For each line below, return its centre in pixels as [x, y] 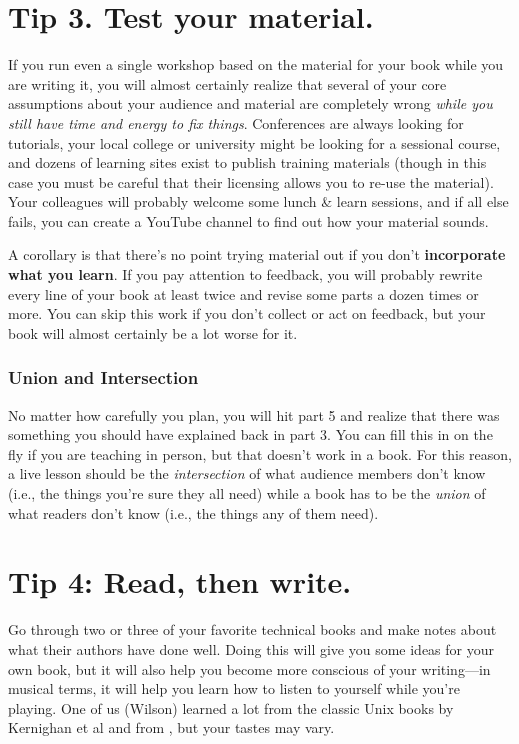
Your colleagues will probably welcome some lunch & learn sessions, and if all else [258, 201]
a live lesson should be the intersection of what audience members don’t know [247, 473]
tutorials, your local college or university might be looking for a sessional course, [254, 142]
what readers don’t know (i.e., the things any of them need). [193, 512]
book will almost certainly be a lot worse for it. [153, 332]
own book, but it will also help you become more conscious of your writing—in [249, 668]
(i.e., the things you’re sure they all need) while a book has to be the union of [247, 493]
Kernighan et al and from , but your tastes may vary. [171, 727]
